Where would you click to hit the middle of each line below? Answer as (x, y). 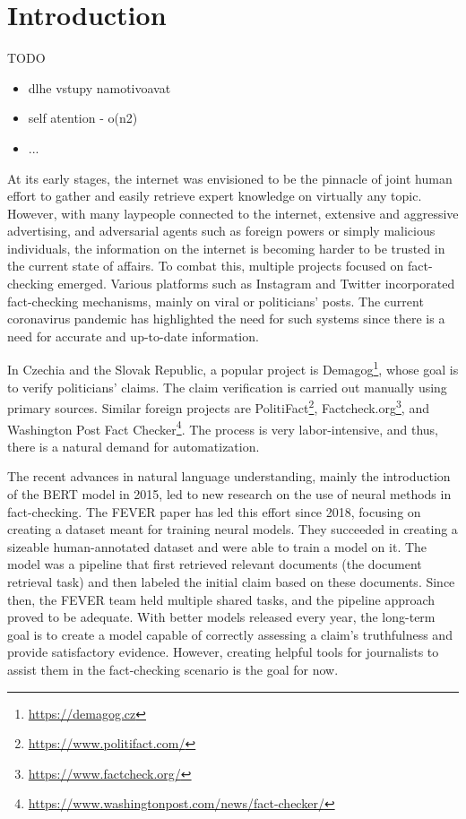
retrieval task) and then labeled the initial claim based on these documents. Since (231, 581)
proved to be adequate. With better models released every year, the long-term (221, 617)
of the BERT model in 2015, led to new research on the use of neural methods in (229, 493)
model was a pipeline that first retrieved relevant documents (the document (215, 564)
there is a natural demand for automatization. (134, 446)
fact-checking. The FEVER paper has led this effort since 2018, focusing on (214, 511)
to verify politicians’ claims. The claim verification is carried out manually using (227, 387)
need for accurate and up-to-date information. (133, 336)
